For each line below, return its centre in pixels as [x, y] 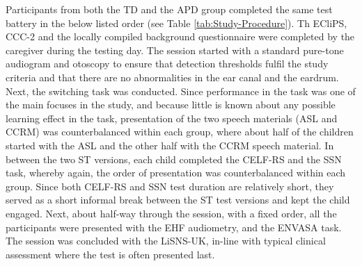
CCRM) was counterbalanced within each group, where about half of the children [180, 132]
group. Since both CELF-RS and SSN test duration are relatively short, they [170, 186]
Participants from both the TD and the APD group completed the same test [169, 9]
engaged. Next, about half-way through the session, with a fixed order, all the [171, 213]
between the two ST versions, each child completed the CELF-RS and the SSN [174, 159]
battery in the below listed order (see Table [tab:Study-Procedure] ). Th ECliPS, [176, 23]
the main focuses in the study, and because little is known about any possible [171, 105]
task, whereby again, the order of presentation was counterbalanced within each [176, 173]
